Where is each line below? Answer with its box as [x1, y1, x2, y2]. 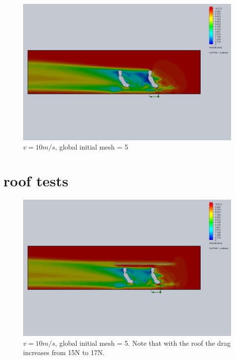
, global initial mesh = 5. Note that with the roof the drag [55, 337, 231, 348]
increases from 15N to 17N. [23, 347, 105, 358]
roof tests [3, 171, 69, 191]
